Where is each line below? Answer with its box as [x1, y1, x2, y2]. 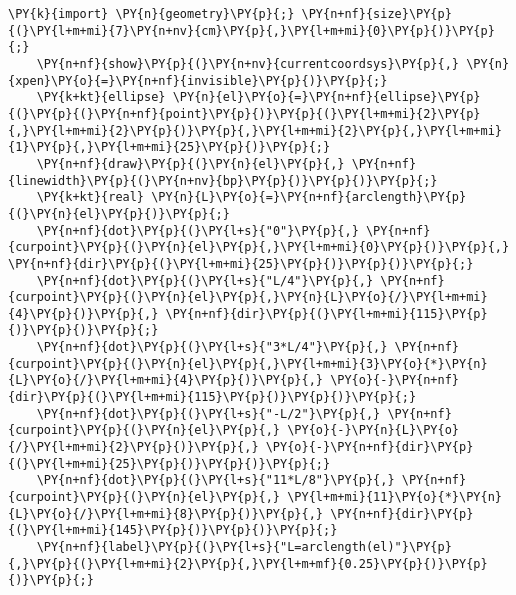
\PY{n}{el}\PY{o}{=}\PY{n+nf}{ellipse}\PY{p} [172, 90, 481, 105]
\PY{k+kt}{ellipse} [36, 90, 166, 105]
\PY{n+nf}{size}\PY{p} [301, 7, 452, 21]
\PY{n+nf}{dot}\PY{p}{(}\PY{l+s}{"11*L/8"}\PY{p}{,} [36, 473, 395, 488]
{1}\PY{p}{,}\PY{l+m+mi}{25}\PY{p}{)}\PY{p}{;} [8, 140, 331, 155]
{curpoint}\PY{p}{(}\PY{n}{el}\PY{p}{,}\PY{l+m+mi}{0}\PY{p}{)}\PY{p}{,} [8, 240, 510, 255]
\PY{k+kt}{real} [36, 190, 145, 205]
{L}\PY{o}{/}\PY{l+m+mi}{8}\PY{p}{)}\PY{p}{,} [8, 506, 323, 521]
